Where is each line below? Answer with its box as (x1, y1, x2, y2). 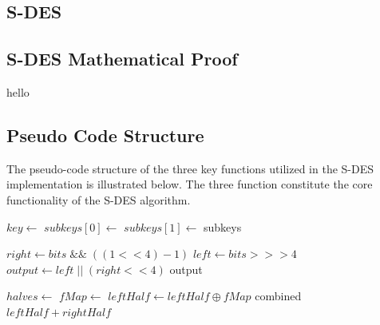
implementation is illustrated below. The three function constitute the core (6, 176, 373, 192)
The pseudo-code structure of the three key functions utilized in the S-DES (6, 160, 374, 176)
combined (255, 287, 302, 304)
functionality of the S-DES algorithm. (6, 191, 191, 208)
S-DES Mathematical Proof (6, 46, 238, 71)
